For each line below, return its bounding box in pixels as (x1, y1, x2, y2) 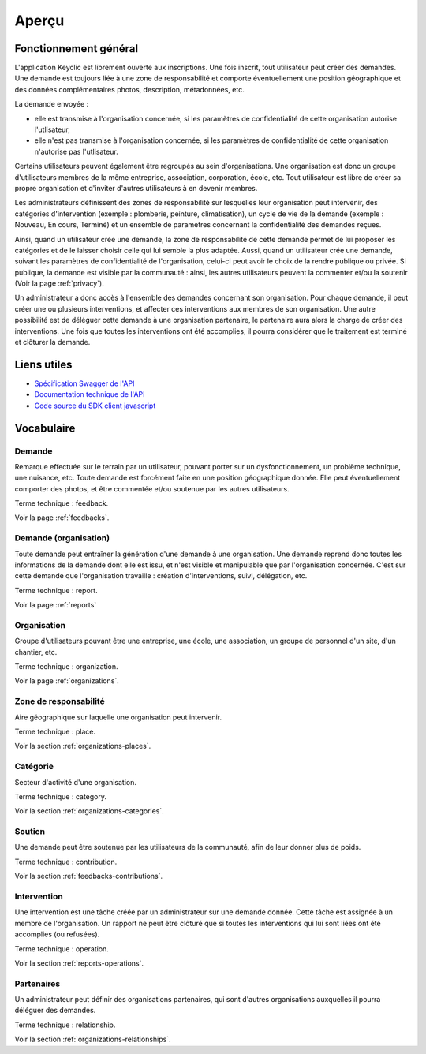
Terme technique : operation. (14, 944, 110, 954)
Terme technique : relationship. (14, 1020, 116, 1030)
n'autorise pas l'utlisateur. (34, 147, 118, 156)
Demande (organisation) (14, 533, 110, 544)
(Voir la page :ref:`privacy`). (14, 278, 104, 288)
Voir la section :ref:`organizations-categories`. (14, 806, 165, 816)
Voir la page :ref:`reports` (14, 600, 97, 610)
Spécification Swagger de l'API (34, 379, 135, 388)
